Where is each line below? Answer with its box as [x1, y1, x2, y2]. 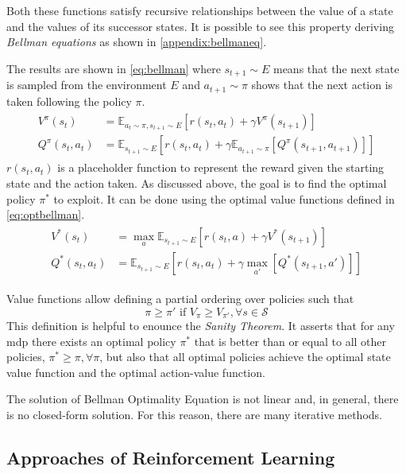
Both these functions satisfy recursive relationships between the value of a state [6, 2, 393, 18]
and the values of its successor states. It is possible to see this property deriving [6, 17, 394, 34]
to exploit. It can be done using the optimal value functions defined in [53, 190, 395, 207]
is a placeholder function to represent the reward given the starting [57, 159, 385, 176]
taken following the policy [6, 92, 132, 109]
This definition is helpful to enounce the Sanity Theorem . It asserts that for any [6, 317, 395, 333]
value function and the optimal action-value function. [6, 363, 265, 380]
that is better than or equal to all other [194, 332, 387, 349]
